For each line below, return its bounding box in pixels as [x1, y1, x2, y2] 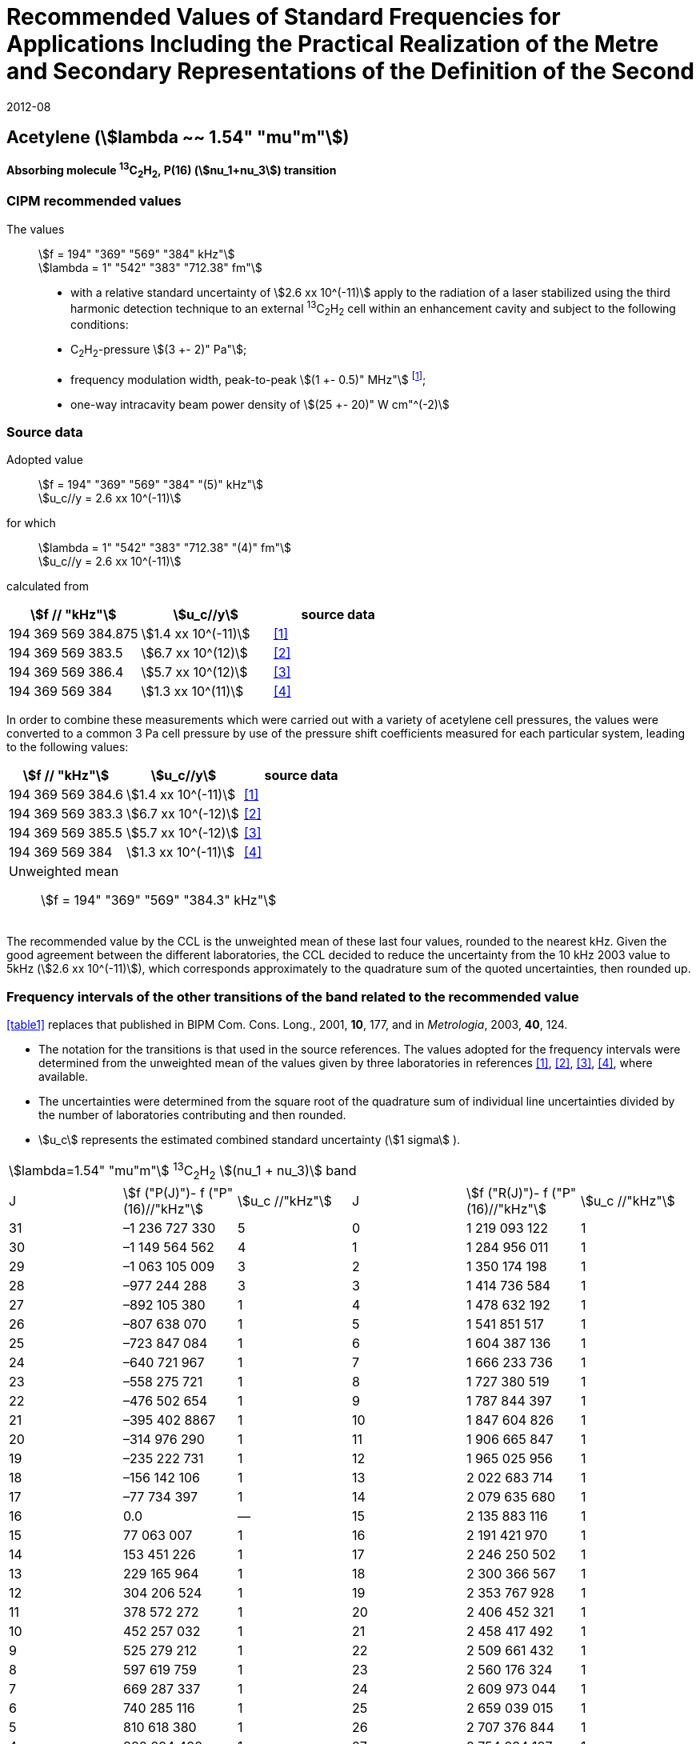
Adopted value [6, 453, 83, 467]
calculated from [6, 579, 89, 594]
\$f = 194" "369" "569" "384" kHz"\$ [38, 246, 235, 261]
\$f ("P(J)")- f [122, 1184, 205, 1201]
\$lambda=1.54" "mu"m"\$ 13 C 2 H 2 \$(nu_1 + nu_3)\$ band [9, 1160, 357, 1182]
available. [38, 1070, 89, 1084]
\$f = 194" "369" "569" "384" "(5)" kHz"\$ [38, 478, 264, 492]
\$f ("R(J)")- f [466, 1184, 548, 1201]
